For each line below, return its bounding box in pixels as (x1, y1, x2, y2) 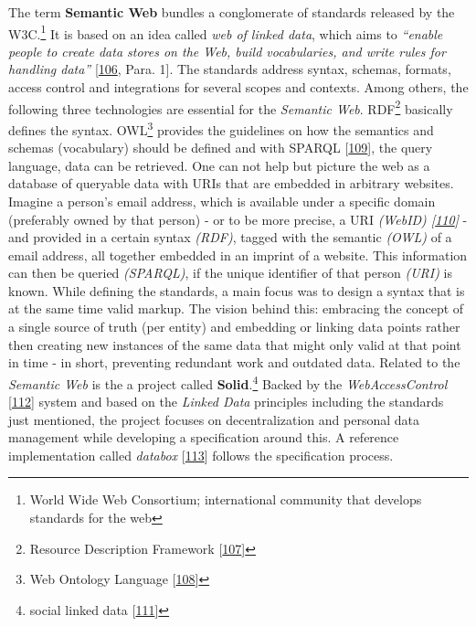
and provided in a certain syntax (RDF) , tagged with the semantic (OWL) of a (8, 228, 452, 247)
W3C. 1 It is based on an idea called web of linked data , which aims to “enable (8, 21, 443, 43)
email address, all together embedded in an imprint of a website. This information (8, 245, 468, 264)
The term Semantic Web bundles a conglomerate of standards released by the (8, 3, 455, 21)
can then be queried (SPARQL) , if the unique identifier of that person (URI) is (8, 263, 453, 282)
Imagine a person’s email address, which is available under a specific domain (8, 191, 436, 210)
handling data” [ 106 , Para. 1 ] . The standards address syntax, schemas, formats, (8, 59, 451, 79)
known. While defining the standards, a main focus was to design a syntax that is (8, 281, 465, 300)
